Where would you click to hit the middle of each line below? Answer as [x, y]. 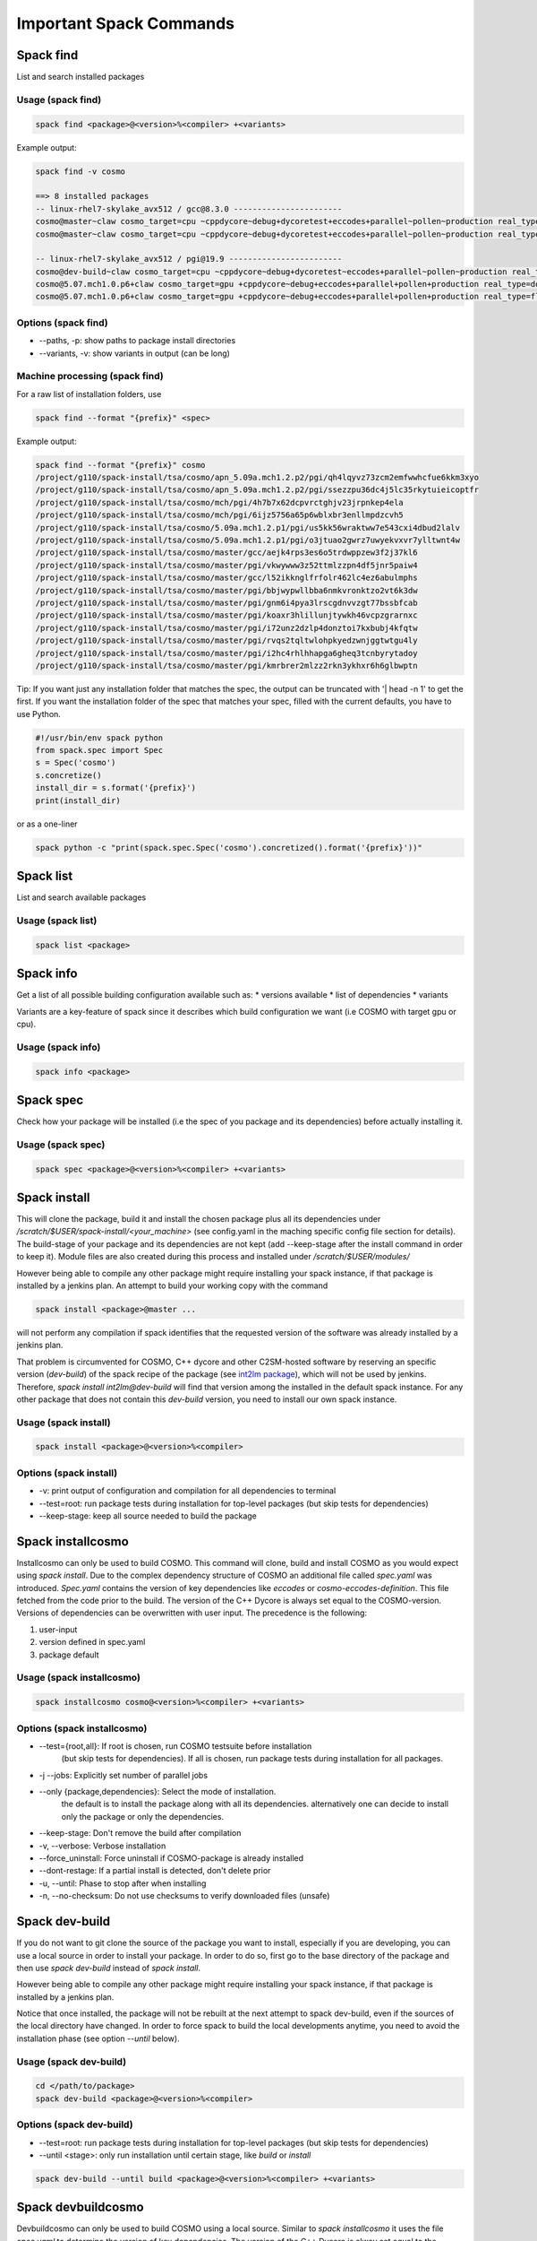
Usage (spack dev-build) [72, 2062]
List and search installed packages [81, 77]
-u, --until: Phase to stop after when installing [123, 1883]
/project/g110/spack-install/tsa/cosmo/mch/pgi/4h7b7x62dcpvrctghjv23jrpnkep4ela [220, 502]
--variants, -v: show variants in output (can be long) [134, 353]
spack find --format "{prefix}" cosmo [120, 465]
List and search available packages [81, 897]
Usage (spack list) [57, 921]
